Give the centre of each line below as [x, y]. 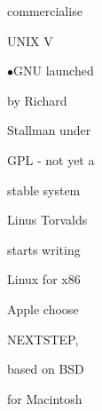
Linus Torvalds [47, 220]
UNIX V [30, 40]
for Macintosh [45, 398]
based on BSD [46, 369]
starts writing [44, 249]
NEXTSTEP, [43, 339]
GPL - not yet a [51, 159]
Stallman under [49, 130]
